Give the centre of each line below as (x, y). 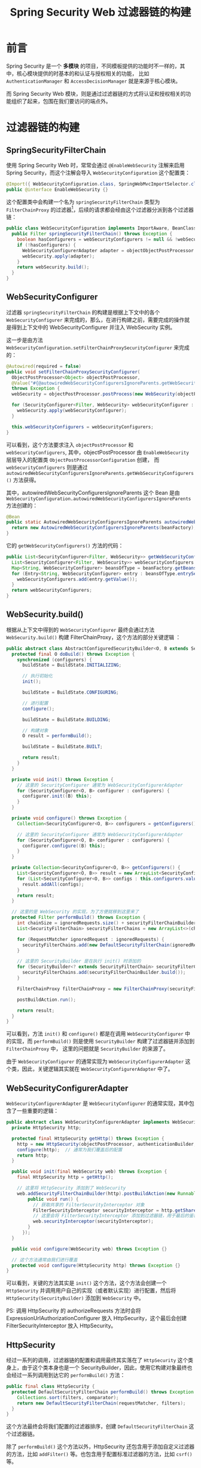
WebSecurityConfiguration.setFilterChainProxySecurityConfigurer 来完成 (98, 347)
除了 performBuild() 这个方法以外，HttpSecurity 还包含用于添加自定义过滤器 (100, 1446)
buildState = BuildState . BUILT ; (62, 747)
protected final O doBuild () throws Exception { (73, 654)
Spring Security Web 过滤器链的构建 (100, 12)
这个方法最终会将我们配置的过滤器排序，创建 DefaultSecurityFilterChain (97, 1427)
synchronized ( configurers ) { (55, 659)
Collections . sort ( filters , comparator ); (68, 1397)
